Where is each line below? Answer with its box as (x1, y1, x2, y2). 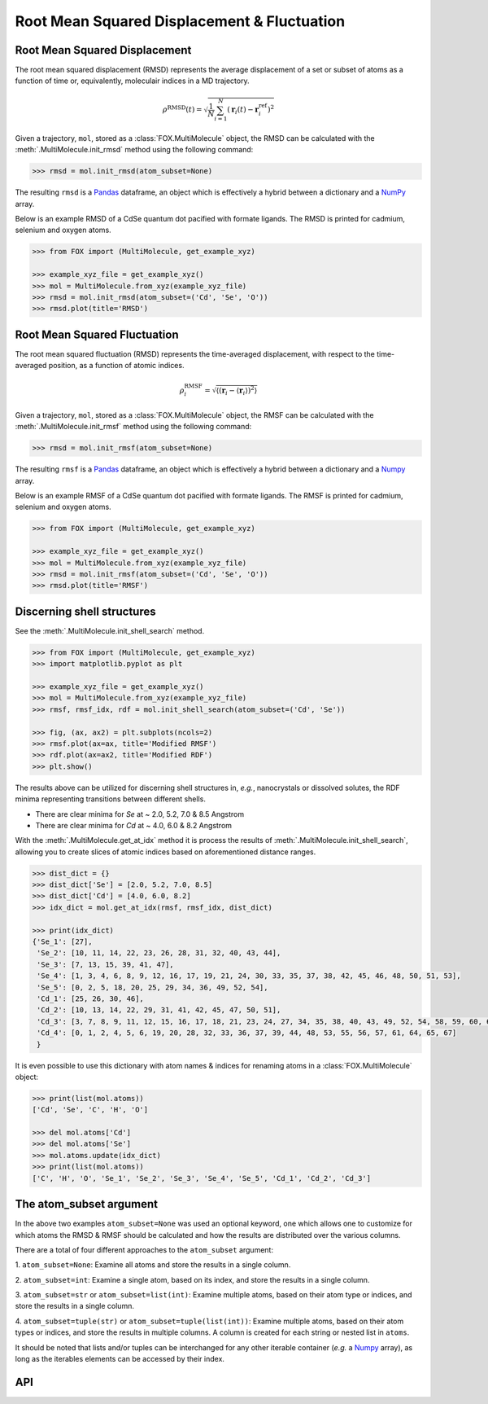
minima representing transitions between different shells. (15, 794, 207, 804)
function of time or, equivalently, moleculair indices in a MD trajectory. (15, 76, 250, 86)
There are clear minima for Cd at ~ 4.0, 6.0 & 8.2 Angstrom (35, 820, 232, 830)
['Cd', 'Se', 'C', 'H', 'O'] (32, 1105, 149, 1115)
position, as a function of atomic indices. (48, 361, 185, 371)
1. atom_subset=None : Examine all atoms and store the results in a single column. (15, 1260, 291, 1270)
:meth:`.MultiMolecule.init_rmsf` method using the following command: (15, 422, 252, 432)
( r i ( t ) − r (226, 105, 259, 116)
